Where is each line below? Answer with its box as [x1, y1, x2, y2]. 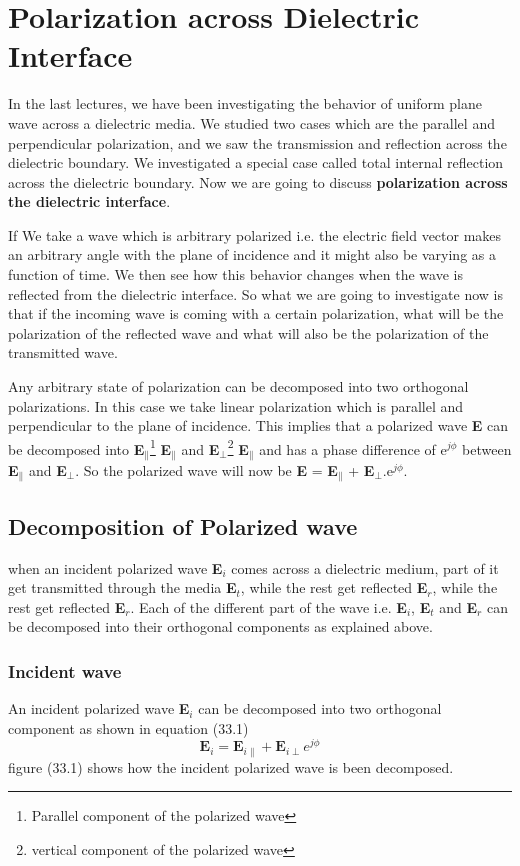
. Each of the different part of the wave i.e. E [130, 596, 407, 617]
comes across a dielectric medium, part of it [231, 557, 499, 578]
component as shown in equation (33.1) [8, 717, 249, 738]
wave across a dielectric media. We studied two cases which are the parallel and [8, 112, 495, 133]
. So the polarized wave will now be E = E [75, 459, 338, 480]
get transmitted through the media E [8, 577, 237, 598]
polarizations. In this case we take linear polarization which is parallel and [8, 395, 464, 416]
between [462, 438, 512, 459]
